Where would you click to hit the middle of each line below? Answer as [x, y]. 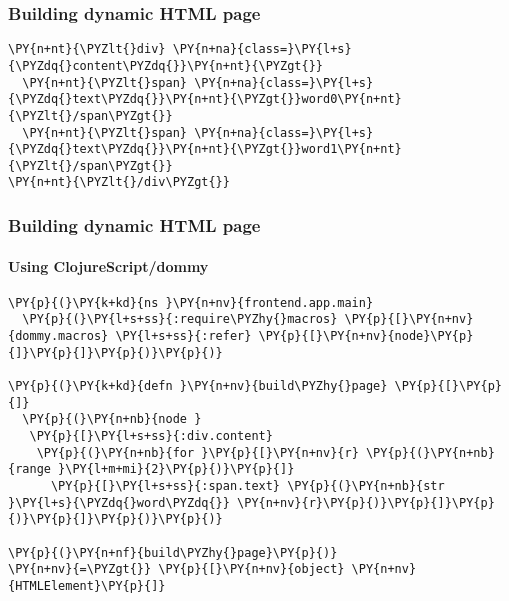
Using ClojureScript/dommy [108, 265]
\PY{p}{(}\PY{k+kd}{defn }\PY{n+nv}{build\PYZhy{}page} [198, 386]
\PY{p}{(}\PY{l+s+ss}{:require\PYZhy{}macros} [180, 319]
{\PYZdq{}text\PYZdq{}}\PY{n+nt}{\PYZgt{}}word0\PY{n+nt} [205, 99]
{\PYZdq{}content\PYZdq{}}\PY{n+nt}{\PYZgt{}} [165, 65]
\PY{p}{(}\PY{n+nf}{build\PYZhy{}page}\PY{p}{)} [173, 552]
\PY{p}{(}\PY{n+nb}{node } [112, 419]
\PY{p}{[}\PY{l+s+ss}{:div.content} [151, 436]
